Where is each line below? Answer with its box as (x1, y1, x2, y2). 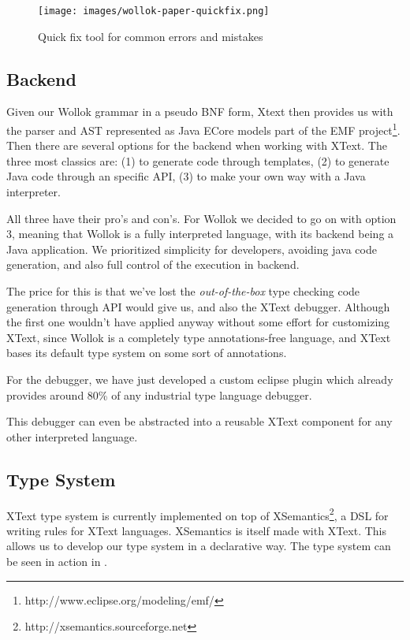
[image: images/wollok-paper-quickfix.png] (38, 6, 270, 17)
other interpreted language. (6, 428, 138, 445)
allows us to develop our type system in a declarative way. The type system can (6, 538, 391, 554)
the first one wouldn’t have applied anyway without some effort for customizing (6, 314, 390, 330)
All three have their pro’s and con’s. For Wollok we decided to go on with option (6, 210, 397, 226)
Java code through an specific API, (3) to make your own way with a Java (6, 168, 366, 184)
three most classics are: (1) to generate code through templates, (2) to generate (6, 152, 389, 169)
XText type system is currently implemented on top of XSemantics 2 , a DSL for (6, 504, 389, 523)
